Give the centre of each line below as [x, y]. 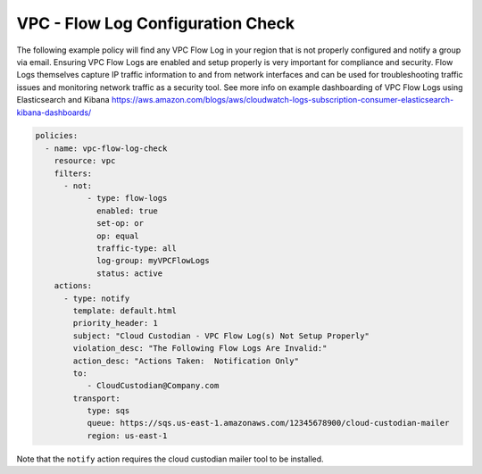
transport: [96, 398]
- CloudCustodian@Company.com [153, 386]
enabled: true [127, 211]
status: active [130, 273]
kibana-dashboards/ [54, 112]
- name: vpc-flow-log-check [106, 148]
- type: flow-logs [127, 198]
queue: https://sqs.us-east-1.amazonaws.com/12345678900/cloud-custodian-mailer [268, 423]
